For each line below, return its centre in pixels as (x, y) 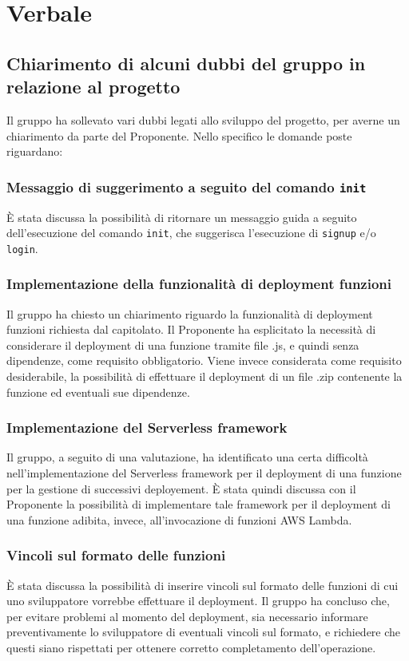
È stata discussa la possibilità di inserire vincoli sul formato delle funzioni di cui (203, 585)
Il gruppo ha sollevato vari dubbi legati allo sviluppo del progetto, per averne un (203, 119)
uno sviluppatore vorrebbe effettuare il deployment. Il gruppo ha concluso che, (198, 601)
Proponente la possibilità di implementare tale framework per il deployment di (199, 504)
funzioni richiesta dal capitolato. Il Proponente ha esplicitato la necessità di (191, 329)
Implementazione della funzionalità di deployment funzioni (199, 284)
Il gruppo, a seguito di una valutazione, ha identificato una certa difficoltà (187, 457)
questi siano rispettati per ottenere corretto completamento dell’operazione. (191, 647)
